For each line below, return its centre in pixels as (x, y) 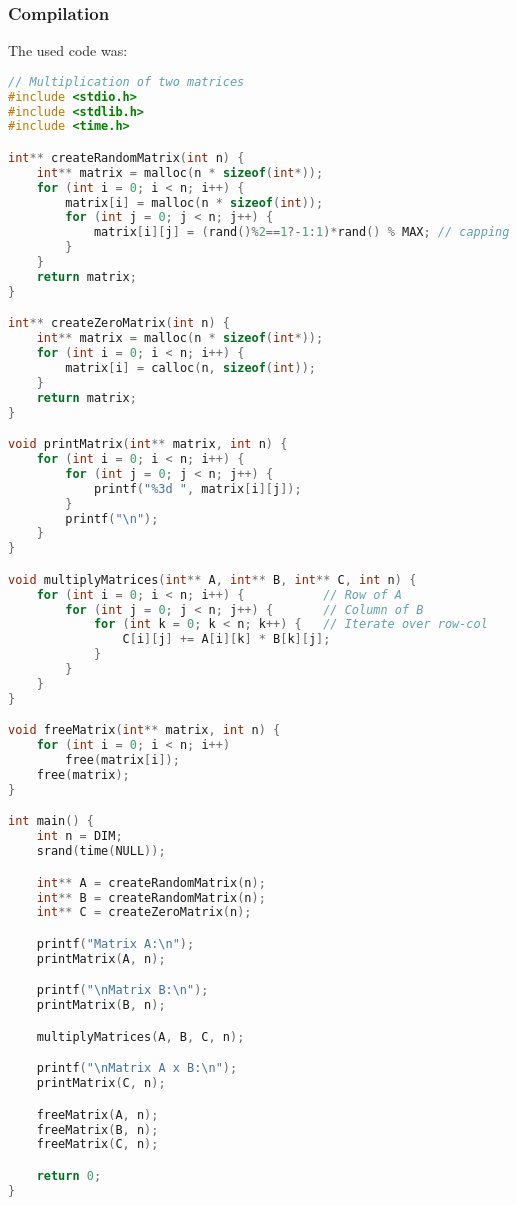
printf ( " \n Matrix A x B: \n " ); (137, 1068)
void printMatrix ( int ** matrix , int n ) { (148, 444)
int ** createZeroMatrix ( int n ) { (119, 323)
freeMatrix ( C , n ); (97, 1144)
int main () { (51, 821)
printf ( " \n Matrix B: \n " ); (122, 990)
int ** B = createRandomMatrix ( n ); (151, 897)
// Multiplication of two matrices (126, 81)
